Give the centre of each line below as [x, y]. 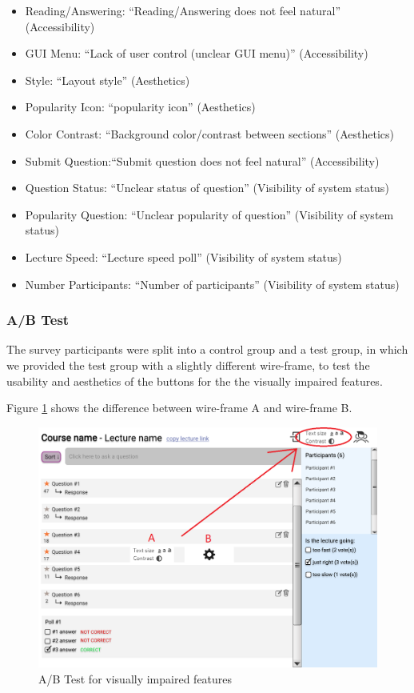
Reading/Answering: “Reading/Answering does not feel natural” [183, 10]
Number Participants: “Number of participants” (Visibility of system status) [212, 284]
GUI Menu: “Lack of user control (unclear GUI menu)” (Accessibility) [197, 53]
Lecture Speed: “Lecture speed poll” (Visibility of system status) [183, 256]
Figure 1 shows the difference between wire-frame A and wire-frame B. [179, 408]
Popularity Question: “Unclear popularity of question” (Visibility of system [209, 214]
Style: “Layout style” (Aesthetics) [107, 80]
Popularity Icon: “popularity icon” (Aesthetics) [140, 107]
